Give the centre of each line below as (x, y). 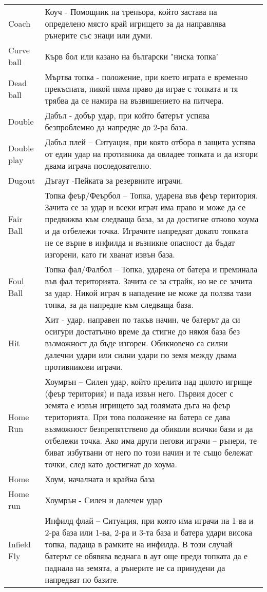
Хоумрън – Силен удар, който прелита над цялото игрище (148, 381)
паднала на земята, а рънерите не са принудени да (135, 568)
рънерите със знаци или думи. (99, 35)
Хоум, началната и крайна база (100, 479)
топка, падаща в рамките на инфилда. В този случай (139, 544)
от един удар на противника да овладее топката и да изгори (151, 154)
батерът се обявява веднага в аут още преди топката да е (146, 556)
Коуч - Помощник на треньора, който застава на (131, 12)
